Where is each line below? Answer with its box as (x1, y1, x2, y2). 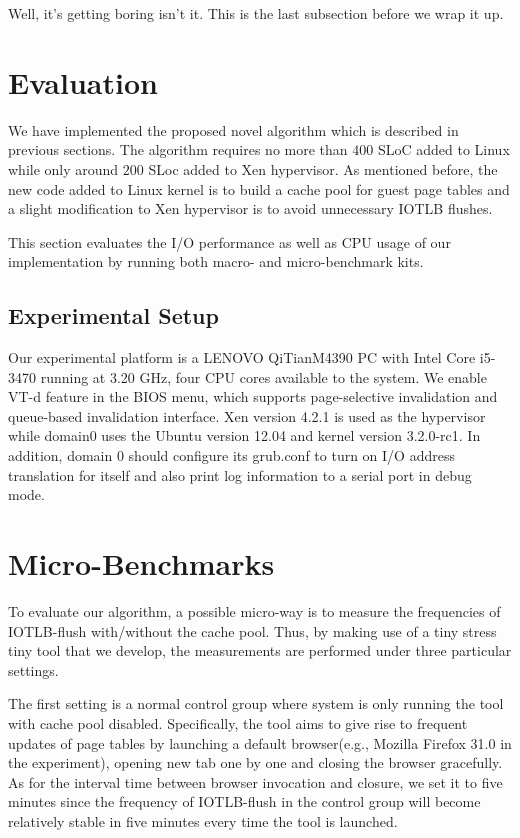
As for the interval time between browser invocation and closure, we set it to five (8, 771, 503, 792)
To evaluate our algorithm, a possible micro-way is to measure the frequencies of (8, 600, 501, 621)
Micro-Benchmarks (8, 543, 275, 584)
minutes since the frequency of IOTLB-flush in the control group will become (8, 791, 481, 812)
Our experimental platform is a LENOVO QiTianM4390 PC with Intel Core (8, 347, 476, 368)
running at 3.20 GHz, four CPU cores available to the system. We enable (40, 366, 487, 387)
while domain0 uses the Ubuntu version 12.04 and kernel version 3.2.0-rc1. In (8, 425, 481, 446)
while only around (8, 158, 119, 179)
